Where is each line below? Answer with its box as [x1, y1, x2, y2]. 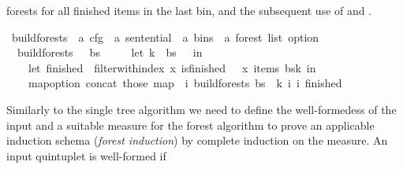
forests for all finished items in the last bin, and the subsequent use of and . [6, 2, 372, 18]
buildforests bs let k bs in [17, 44, 203, 61]
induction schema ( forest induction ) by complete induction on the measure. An [6, 132, 388, 149]
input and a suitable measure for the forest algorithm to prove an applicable [6, 116, 375, 133]
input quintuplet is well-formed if [6, 147, 166, 163]
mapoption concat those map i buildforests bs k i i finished [28, 75, 342, 91]
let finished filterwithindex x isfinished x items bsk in [28, 59, 316, 75]
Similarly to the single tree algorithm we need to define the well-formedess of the [6, 101, 397, 117]
